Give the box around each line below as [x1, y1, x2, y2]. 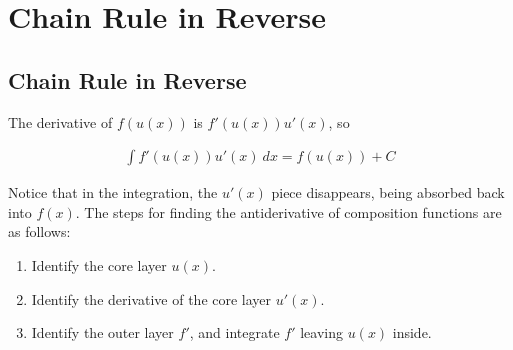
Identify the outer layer [31, 322, 174, 343]
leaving [300, 322, 343, 343]
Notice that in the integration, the [8, 182, 218, 203]
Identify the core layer [31, 254, 167, 275]
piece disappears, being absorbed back [271, 182, 505, 203]
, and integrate [189, 322, 280, 343]
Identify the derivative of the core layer [31, 288, 272, 309]
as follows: [8, 221, 71, 242]
